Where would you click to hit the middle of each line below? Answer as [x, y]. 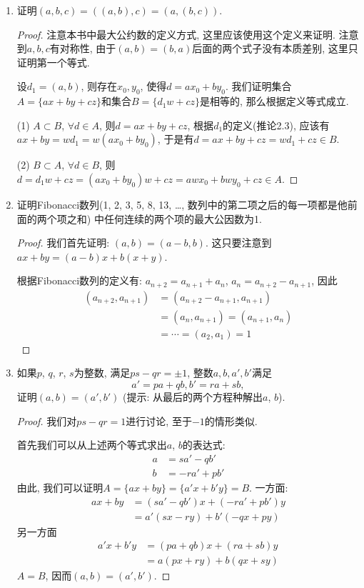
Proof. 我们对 [47, 420]
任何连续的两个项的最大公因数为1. [183, 218]
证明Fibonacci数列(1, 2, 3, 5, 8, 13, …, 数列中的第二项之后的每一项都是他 [182, 204]
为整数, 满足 [102, 373]
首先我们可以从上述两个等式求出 [92, 445]
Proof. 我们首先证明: [63, 243]
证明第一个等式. [53, 62]
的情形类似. [231, 420]
